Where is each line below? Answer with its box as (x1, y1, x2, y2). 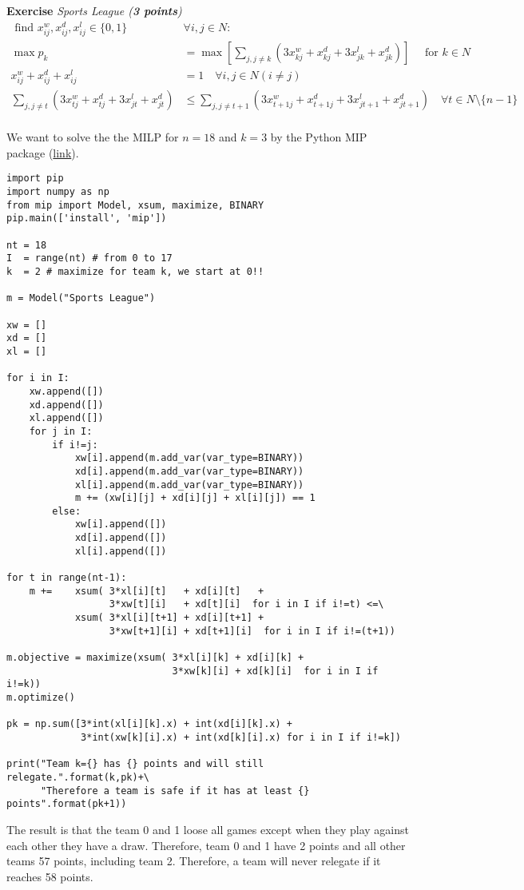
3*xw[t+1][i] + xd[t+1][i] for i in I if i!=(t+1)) (109, 625, 395, 637)
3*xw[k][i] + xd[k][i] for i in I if (172, 665, 379, 677)
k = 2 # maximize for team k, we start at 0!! (6, 266, 264, 277)
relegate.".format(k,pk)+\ (6, 771, 149, 783)
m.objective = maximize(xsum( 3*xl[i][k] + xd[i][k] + (6, 652, 304, 664)
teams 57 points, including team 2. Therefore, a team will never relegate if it (6, 852, 381, 869)
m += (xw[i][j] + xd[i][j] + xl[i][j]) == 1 (74, 492, 316, 504)
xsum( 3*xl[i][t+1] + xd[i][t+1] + (74, 612, 264, 624)
